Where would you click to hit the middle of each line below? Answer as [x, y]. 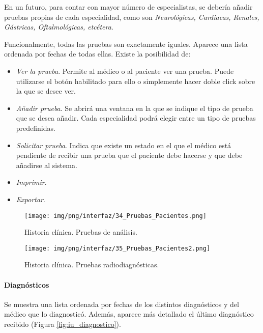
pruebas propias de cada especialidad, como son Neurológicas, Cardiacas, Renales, [132, 17]
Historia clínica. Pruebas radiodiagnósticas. [92, 265]
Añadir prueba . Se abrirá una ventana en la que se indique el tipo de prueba [135, 108]
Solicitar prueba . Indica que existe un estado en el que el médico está [124, 145]
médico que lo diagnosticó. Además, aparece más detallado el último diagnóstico [129, 314]
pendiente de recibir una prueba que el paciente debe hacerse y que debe [129, 155]
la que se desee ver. [46, 91]
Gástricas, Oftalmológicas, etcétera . [59, 27]
